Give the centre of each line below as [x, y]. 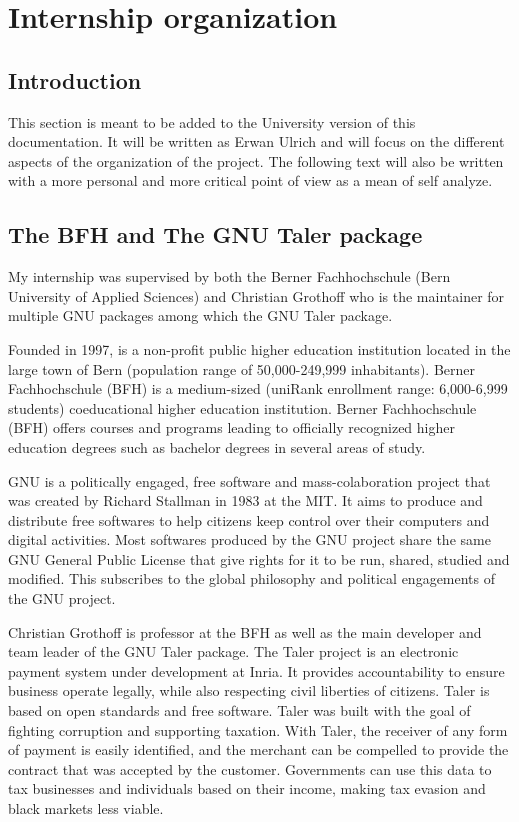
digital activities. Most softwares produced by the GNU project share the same [249, 539]
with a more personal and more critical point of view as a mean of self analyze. [250, 180]
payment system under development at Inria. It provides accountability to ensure [256, 670]
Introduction [75, 79]
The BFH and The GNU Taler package [215, 234]
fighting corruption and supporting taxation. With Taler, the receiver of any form [258, 729]
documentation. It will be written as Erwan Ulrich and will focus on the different [256, 141]
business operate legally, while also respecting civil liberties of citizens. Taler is [249, 690]
